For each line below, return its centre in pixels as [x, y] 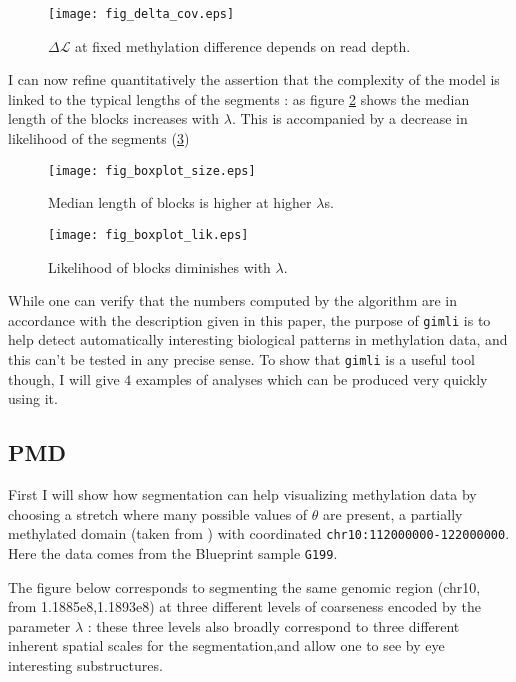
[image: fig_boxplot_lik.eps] [148, 234]
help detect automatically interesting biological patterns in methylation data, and [258, 339]
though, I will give [64, 378]
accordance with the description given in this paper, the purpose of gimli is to [249, 319]
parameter [39, 625]
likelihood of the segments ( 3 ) [99, 138]
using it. [33, 398]
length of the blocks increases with [114, 118]
